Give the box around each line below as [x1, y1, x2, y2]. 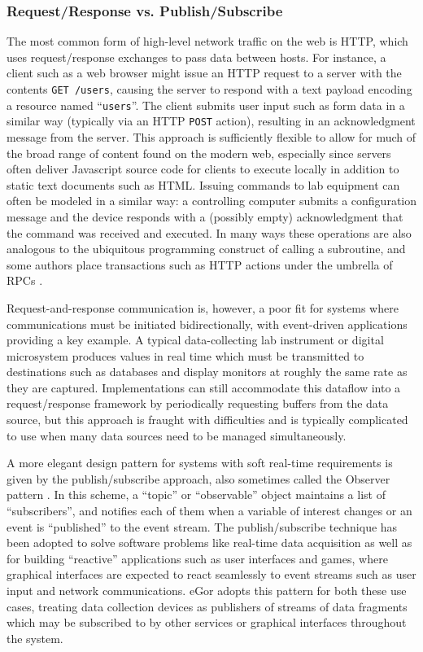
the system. [7, 629, 63, 646]
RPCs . [7, 272, 43, 289]
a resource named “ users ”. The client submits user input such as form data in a [7, 96, 405, 113]
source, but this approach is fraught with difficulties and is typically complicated [7, 411, 408, 428]
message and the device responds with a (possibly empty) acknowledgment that [7, 208, 403, 225]
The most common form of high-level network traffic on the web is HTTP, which [7, 33, 408, 50]
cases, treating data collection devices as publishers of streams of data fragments [7, 597, 408, 615]
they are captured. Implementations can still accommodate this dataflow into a [7, 379, 401, 396]
